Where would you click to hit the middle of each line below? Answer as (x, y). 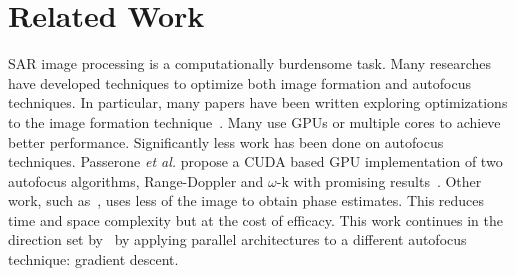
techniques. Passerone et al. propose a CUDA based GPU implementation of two (255, 161)
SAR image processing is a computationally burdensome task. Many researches (250, 63)
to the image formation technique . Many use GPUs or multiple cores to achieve (254, 121)
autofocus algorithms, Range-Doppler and (136, 180)
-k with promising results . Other (379, 180)
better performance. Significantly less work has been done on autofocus (226, 141)
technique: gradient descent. (93, 259)
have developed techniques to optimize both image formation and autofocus (239, 82)
